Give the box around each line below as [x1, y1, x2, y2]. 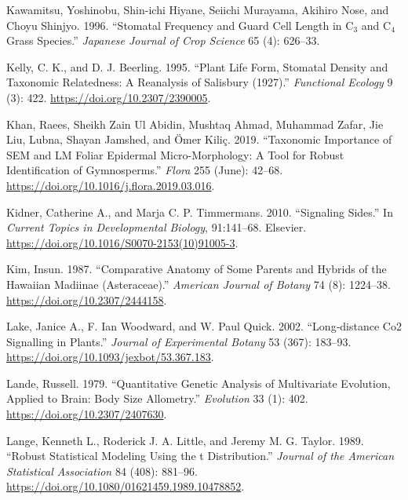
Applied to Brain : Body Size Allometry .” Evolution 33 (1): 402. [6, 390, 308, 407]
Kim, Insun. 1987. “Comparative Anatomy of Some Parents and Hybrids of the [6, 261, 387, 277]
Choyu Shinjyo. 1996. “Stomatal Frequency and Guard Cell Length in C [6, 16, 354, 33]
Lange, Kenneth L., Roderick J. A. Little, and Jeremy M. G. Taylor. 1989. [6, 432, 364, 448]
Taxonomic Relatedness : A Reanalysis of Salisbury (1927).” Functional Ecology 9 [6, 74, 393, 90]
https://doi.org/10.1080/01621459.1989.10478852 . [6, 478, 245, 495]
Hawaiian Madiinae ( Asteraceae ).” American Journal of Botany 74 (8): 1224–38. [6, 276, 391, 292]
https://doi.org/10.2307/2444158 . [6, 291, 167, 308]
